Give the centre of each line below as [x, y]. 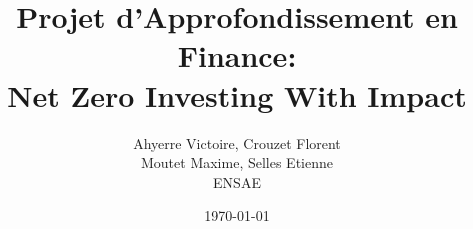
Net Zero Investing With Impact [237, 94]
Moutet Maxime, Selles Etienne [237, 162]
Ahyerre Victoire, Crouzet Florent [237, 142]
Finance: [237, 55]
